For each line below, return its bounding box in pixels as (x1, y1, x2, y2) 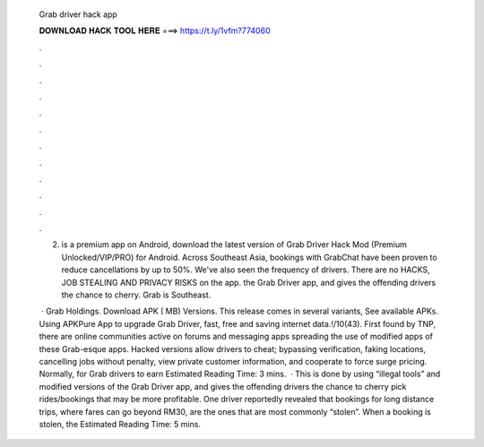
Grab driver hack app (39, 9, 118, 20)
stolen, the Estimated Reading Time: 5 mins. (39, 418, 202, 429)
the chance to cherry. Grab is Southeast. (61, 289, 212, 300)
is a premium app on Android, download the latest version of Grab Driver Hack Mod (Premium (61, 239, 408, 250)
